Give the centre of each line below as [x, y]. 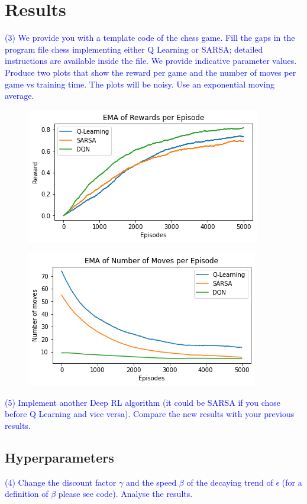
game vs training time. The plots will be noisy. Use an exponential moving [140, 84]
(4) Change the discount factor [61, 482]
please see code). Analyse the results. [125, 494]
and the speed [151, 482]
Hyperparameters [59, 458]
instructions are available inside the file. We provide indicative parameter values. [151, 61]
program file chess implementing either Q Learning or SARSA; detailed [134, 49]
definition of [27, 494]
